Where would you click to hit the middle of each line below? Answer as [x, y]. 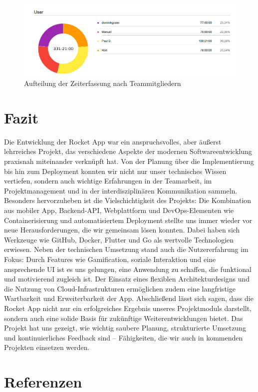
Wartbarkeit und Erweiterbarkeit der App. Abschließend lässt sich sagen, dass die [129, 298]
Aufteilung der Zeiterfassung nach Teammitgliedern [103, 83]
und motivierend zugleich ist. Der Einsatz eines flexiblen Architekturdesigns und [127, 279]
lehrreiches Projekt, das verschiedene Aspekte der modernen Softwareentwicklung [128, 151]
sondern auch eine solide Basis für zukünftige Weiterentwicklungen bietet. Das [124, 318]
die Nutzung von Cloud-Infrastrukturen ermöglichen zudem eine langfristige [120, 288]
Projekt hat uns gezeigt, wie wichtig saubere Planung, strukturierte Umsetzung [125, 328]
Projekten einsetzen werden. [47, 347]
